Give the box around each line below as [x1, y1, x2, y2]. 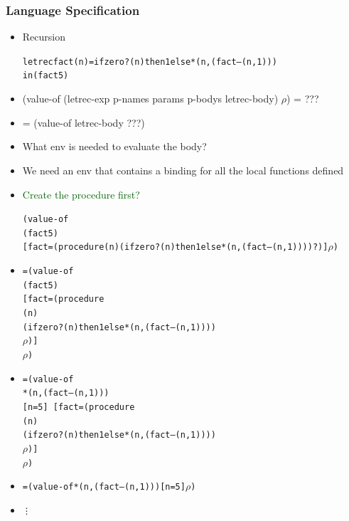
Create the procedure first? [22, 186, 140, 201]
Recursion [22, 29, 65, 44]
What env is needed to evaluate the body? [22, 139, 207, 154]
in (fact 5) [22, 70, 69, 81]
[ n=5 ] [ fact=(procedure [22, 401, 135, 412]
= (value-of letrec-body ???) [22, 115, 145, 130]
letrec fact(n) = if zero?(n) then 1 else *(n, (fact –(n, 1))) [22, 56, 277, 67]
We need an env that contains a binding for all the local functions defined [22, 162, 344, 177]
